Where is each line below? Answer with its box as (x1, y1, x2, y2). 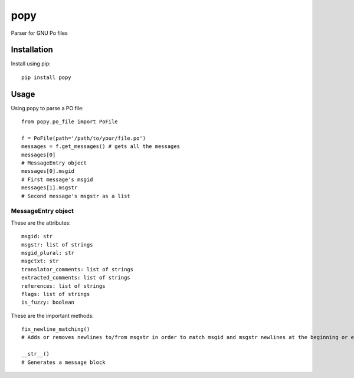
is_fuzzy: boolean (21, 299, 75, 306)
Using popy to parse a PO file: (11, 104, 84, 111)
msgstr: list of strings (21, 241, 93, 248)
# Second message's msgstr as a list (21, 192, 131, 199)
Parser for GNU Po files (11, 29, 68, 37)
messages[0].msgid (21, 168, 75, 175)
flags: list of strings (21, 291, 90, 297)
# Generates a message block (21, 359, 106, 366)
